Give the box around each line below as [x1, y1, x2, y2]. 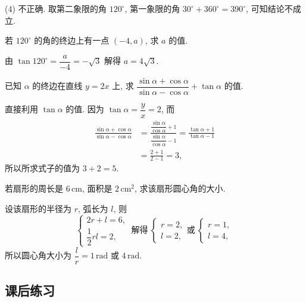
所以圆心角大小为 [5, 249, 71, 261]
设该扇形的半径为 [5, 202, 71, 214]
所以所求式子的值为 [5, 162, 80, 174]
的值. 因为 [65, 103, 104, 115]
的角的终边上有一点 [34, 34, 110, 47]
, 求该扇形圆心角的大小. [135, 182, 226, 195]
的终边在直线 [32, 79, 83, 92]
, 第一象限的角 [124, 2, 180, 14]
